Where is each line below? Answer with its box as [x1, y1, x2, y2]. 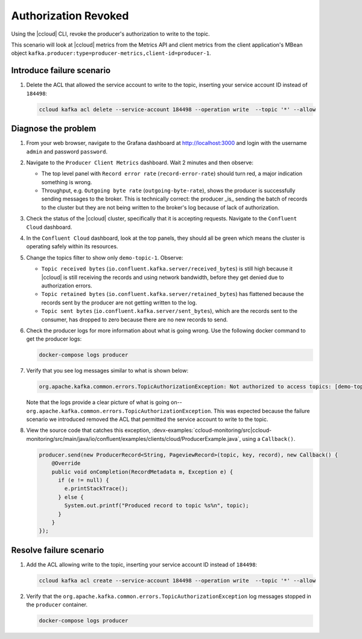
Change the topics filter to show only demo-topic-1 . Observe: [26, 254, 183, 261]
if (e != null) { [58, 477, 110, 483]
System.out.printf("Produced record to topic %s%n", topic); [64, 502, 249, 509]
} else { [58, 493, 84, 501]
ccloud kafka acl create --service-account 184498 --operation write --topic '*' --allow [39, 577, 316, 584]
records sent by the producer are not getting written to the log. [41, 299, 197, 306]
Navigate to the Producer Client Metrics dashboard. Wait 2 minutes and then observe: [26, 159, 253, 166]
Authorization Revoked [11, 9, 129, 22]
